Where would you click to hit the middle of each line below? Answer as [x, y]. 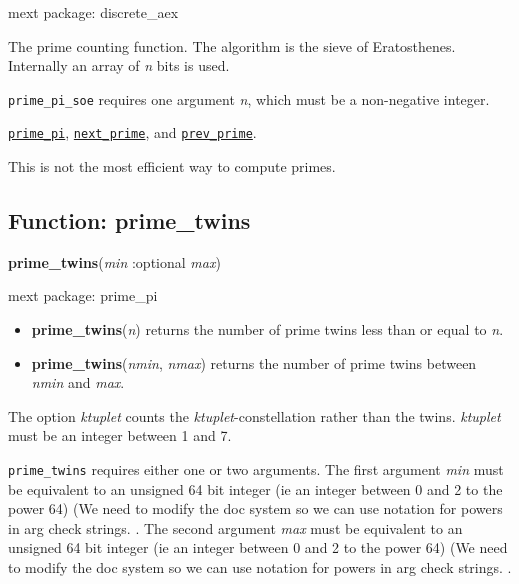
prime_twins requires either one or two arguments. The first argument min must [256, 469]
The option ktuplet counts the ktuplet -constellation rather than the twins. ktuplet [254, 415]
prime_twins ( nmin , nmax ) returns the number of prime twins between [254, 362]
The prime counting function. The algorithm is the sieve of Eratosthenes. [232, 45]
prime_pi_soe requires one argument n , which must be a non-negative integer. [249, 98]
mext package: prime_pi [83, 295]
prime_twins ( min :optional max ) [114, 261]
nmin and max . [78, 382]
